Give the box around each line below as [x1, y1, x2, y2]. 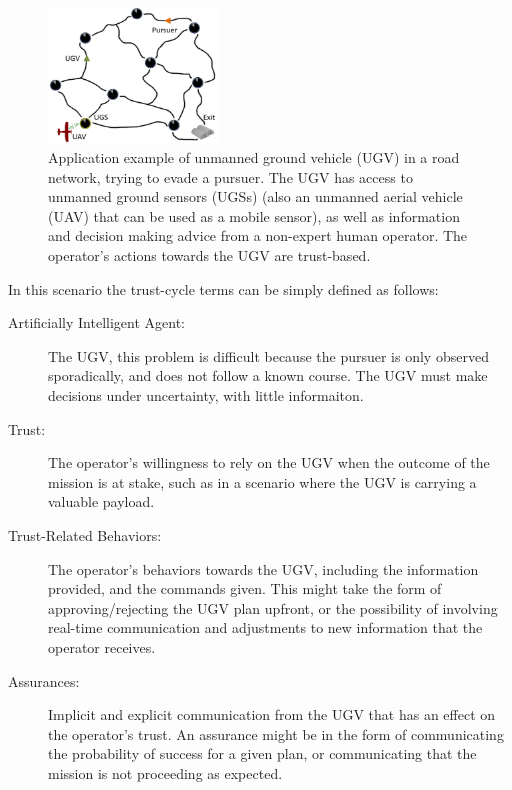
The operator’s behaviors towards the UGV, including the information [48, 558, 479, 579]
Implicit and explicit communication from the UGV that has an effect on [48, 704, 496, 725]
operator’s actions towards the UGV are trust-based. [48, 245, 371, 266]
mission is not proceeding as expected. [48, 762, 283, 783]
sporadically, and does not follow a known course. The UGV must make [48, 365, 488, 386]
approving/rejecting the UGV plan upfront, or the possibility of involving [48, 597, 498, 618]
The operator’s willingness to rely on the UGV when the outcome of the [48, 452, 490, 473]
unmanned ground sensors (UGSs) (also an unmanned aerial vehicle [48, 186, 463, 207]
